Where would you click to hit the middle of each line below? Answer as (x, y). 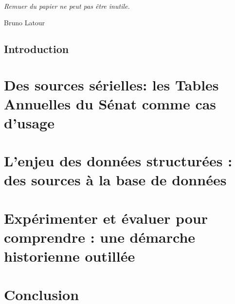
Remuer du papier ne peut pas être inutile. (67, 6)
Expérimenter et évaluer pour (106, 218)
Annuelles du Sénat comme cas (110, 103)
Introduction (36, 48)
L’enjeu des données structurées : (118, 161)
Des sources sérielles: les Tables (111, 84)
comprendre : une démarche (100, 237)
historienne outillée (70, 256)
